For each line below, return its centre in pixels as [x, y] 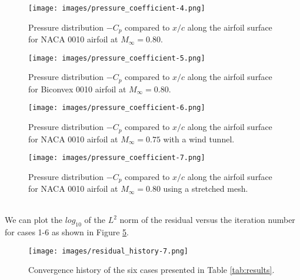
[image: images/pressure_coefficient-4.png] [117, 8]
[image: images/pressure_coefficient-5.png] [117, 58]
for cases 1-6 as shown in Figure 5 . [67, 232]
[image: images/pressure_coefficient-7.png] [117, 158]
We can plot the [34, 220]
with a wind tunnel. [199, 139]
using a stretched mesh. [206, 189]
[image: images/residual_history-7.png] [109, 251]
